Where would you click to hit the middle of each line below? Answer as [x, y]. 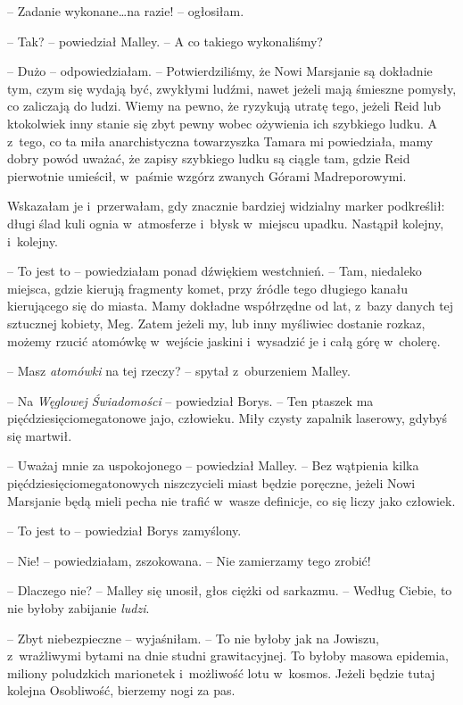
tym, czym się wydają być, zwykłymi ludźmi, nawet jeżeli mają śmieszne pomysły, [232, 88]
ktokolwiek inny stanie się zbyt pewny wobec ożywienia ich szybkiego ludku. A [223, 123]
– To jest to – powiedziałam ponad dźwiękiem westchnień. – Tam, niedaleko [215, 271]
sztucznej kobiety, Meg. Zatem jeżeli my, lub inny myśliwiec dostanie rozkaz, [216, 323]
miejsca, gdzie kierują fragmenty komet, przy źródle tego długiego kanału [208, 288]
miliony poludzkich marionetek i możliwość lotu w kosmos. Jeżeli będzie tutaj [221, 672]
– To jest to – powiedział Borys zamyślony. [124, 531]
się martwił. [40, 435]
